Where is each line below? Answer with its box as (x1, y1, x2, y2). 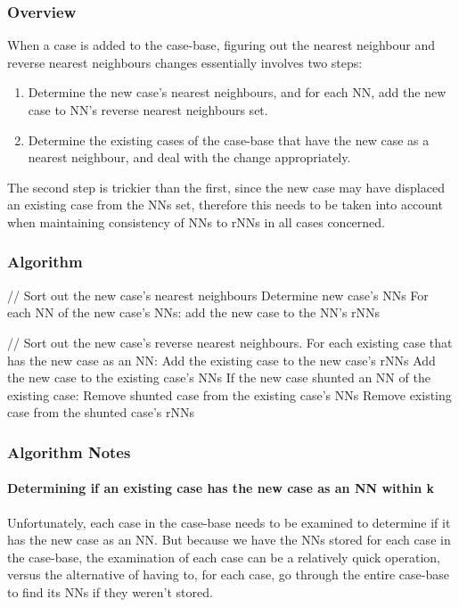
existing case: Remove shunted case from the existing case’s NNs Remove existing (7, 385, 452, 404)
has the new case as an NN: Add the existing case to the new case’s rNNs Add (7, 350, 436, 369)
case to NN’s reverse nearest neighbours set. (28, 101, 268, 119)
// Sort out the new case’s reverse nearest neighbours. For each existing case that (7, 332, 453, 351)
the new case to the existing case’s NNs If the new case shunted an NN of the (7, 368, 430, 387)
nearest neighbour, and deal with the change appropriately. (28, 148, 351, 167)
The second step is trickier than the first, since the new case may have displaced (7, 177, 445, 196)
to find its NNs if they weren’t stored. (7, 582, 213, 601)
